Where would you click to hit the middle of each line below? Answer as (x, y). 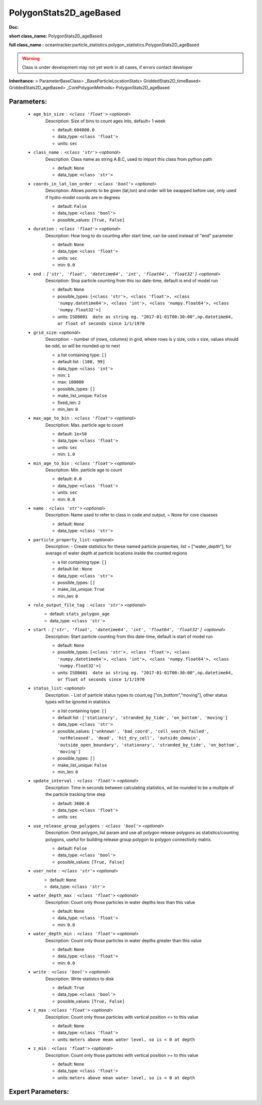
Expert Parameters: (39, 1092)
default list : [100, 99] (81, 362)
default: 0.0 (70, 479)
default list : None (75, 569)
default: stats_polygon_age (80, 614)
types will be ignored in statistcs (78, 702)
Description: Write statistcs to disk (80, 979)
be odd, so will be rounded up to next (83, 346)
